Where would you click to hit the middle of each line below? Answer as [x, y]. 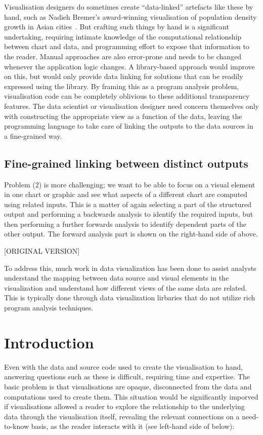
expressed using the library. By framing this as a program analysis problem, [122, 86]
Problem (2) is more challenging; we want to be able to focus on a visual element [130, 184]
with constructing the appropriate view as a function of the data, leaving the [123, 116]
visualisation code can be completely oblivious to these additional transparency [127, 96]
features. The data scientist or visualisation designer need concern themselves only [131, 106]
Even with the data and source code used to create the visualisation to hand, [123, 366]
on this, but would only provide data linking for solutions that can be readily [124, 76]
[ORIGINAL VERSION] [42, 251]
